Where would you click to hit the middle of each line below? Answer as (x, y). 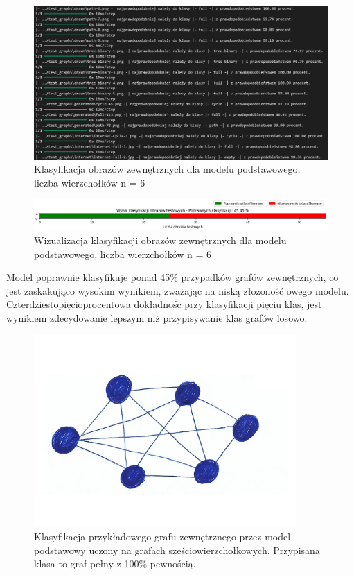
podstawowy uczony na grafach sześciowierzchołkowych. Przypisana (177, 550)
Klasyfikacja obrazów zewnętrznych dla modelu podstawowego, (167, 169)
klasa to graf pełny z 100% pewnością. (115, 564)
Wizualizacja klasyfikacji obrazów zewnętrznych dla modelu (160, 240)
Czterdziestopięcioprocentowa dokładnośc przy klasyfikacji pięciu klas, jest (164, 304)
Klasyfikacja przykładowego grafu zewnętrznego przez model (162, 536)
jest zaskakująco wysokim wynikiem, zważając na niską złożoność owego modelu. (178, 290)
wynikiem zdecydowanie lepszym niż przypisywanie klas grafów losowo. (157, 317)
